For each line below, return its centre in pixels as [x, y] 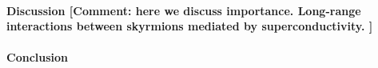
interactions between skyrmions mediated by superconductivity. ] [190, 26]
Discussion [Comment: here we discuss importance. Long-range [184, 10]
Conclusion [38, 57]
